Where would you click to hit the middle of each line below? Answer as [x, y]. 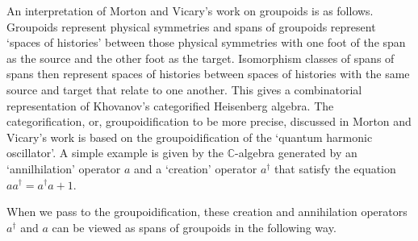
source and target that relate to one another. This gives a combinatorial [184, 89]
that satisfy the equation [335, 168]
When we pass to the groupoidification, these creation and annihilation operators [207, 212]
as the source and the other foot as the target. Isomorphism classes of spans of [201, 58]
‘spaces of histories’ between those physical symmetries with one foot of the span [206, 42]
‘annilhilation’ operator [64, 168]
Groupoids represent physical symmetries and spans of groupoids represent [191, 26]
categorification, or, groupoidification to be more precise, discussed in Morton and [209, 121]
